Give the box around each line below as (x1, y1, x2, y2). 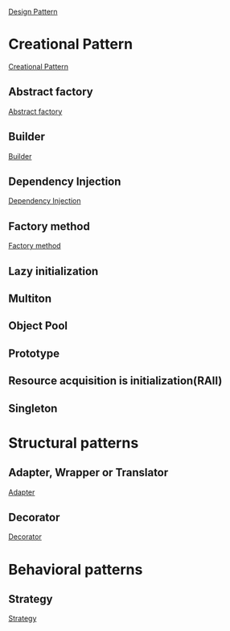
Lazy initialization (8, 264, 99, 278)
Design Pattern (8, 7, 58, 16)
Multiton (8, 291, 52, 305)
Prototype (8, 346, 60, 360)
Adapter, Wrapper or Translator (8, 466, 169, 479)
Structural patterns (8, 433, 139, 452)
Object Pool (8, 319, 68, 333)
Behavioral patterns (8, 560, 143, 579)
